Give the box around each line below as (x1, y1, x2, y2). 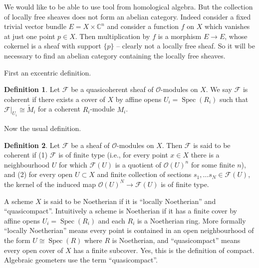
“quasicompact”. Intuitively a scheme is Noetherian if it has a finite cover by (4, 205, 238, 216)
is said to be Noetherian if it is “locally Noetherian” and (43, 195, 216, 206)
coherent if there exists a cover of (4, 93, 105, 104)
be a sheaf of (71, 139, 110, 150)
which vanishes (204, 21, 250, 31)
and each (98, 215, 125, 225)
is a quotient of (115, 159, 162, 169)
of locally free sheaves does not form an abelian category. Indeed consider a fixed (4, 11, 251, 21)
